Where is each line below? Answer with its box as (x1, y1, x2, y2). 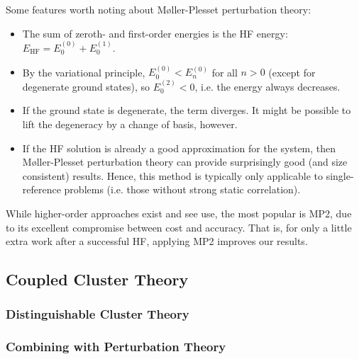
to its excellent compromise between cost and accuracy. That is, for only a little (6, 220, 352, 234)
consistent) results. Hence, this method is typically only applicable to (22, 168, 324, 183)
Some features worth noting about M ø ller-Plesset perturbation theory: (6, 2, 311, 16)
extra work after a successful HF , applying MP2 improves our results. (6, 234, 308, 249)
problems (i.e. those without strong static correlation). (64, 182, 301, 197)
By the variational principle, (22, 64, 145, 79)
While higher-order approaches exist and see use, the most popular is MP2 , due (6, 205, 352, 220)
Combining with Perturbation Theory (6, 338, 226, 355)
